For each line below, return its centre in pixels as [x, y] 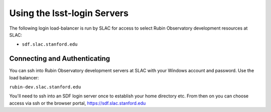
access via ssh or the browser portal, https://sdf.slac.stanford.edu [78, 103]
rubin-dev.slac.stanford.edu [45, 87]
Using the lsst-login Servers [69, 13]
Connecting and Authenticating [60, 59]
